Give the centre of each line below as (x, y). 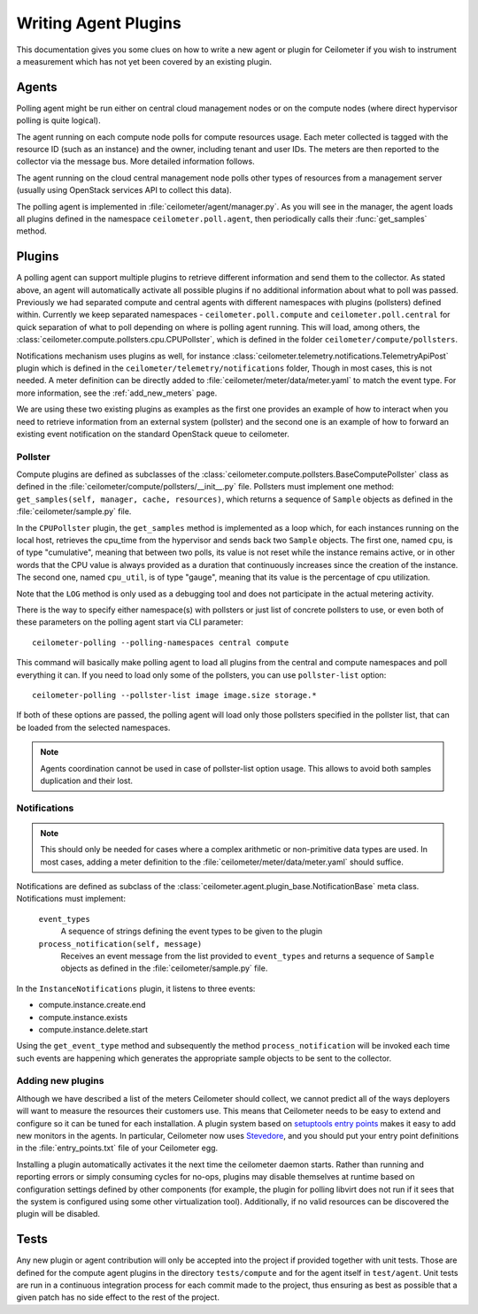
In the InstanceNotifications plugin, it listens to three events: (136, 988)
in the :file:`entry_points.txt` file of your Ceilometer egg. (117, 1148)
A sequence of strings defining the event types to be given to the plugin (192, 931)
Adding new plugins (60, 1081)
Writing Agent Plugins (99, 23)
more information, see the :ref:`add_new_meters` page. (117, 393)
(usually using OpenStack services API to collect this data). (124, 190)
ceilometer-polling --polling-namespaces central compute (161, 642)
